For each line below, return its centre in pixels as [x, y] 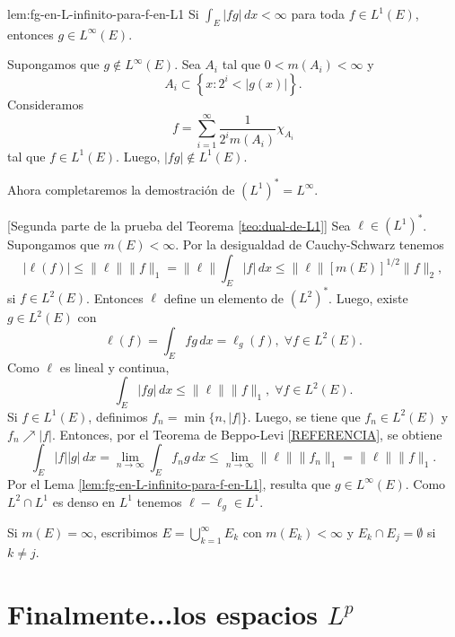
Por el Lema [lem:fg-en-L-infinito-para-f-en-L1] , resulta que [169, 483]
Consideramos [45, 104]
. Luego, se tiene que [304, 416]
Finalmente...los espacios [162, 613]
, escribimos [126, 532]
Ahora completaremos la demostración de [121, 189]
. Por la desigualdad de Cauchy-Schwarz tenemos [310, 244]
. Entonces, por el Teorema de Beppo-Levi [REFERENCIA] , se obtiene [247, 434]
